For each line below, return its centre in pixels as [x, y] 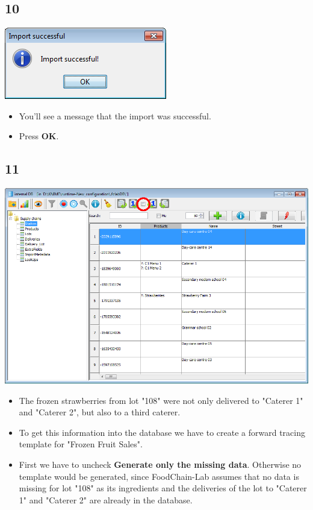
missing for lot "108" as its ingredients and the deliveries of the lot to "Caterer [163, 488]
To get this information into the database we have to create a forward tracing [162, 432]
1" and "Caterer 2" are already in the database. [106, 499]
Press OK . [39, 136]
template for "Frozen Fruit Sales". [81, 444]
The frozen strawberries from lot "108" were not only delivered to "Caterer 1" [161, 400]
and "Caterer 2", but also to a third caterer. [100, 412]
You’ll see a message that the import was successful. [115, 115]
